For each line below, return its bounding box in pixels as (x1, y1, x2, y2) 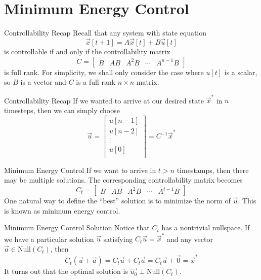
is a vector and (20, 77, 66, 87)
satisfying (103, 233, 133, 244)
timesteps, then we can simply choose (4, 105, 120, 116)
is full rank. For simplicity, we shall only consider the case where (4, 66, 204, 77)
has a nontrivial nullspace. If (161, 222, 250, 233)
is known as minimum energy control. (4, 205, 120, 216)
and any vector (166, 233, 213, 244)
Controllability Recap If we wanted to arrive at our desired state (4, 95, 204, 106)
